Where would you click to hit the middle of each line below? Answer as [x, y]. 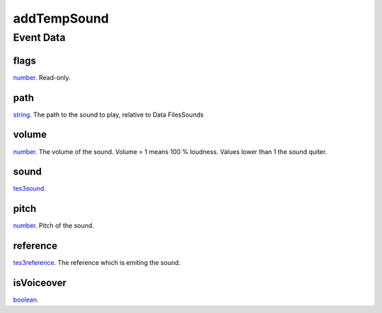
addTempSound [61, 18]
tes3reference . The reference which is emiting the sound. [97, 263]
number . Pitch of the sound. [54, 225]
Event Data [39, 37]
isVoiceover [40, 283]
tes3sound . [29, 189]
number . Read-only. [42, 77]
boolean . [26, 300]
